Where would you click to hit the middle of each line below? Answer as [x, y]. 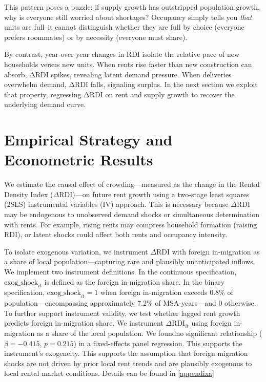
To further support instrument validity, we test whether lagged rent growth [122, 313]
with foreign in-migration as [216, 251]
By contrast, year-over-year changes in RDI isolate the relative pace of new [122, 54]
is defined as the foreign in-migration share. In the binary [135, 281]
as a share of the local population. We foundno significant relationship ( [149, 333]
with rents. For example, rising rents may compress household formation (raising [131, 224]
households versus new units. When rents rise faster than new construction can [128, 64]
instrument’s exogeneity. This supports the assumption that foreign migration [126, 353]
